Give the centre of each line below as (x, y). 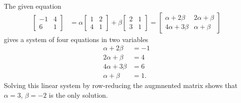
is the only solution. (78, 95)
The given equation (33, 6)
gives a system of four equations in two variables (76, 39)
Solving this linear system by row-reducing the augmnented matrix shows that (121, 85)
